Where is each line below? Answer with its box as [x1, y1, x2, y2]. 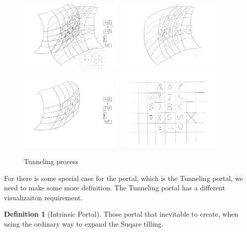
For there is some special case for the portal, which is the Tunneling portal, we [4, 173, 243, 183]
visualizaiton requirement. [4, 192, 83, 202]
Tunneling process [24, 156, 78, 167]
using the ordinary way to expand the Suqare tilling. [4, 219, 164, 229]
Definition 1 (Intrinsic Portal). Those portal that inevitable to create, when [4, 209, 239, 219]
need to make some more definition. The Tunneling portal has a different [4, 182, 225, 193]
